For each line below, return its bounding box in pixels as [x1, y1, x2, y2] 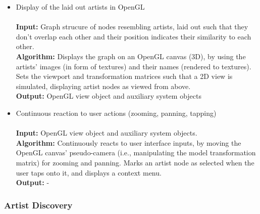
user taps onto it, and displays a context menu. [16, 167, 162, 178]
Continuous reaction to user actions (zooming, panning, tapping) [16, 107, 217, 118]
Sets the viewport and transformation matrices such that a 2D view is [16, 71, 233, 81]
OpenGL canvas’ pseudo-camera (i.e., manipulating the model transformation [16, 147, 256, 158]
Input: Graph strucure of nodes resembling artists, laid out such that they [16, 21, 248, 32]
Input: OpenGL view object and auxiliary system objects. [16, 127, 197, 138]
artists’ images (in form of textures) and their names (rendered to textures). [16, 61, 251, 71]
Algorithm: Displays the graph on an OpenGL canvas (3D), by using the [16, 51, 246, 61]
